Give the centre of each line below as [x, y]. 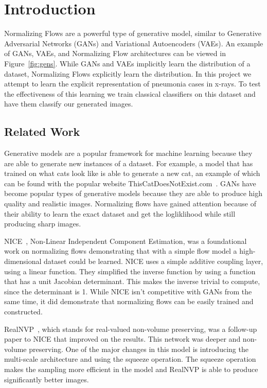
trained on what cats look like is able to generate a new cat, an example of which [132, 173]
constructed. [23, 311]
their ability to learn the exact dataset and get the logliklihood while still [120, 213]
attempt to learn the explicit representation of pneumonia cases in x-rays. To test [132, 84]
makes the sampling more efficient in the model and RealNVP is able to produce [131, 369]
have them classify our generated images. [69, 104]
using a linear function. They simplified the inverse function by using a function [130, 271]
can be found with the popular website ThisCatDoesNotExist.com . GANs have [130, 183]
